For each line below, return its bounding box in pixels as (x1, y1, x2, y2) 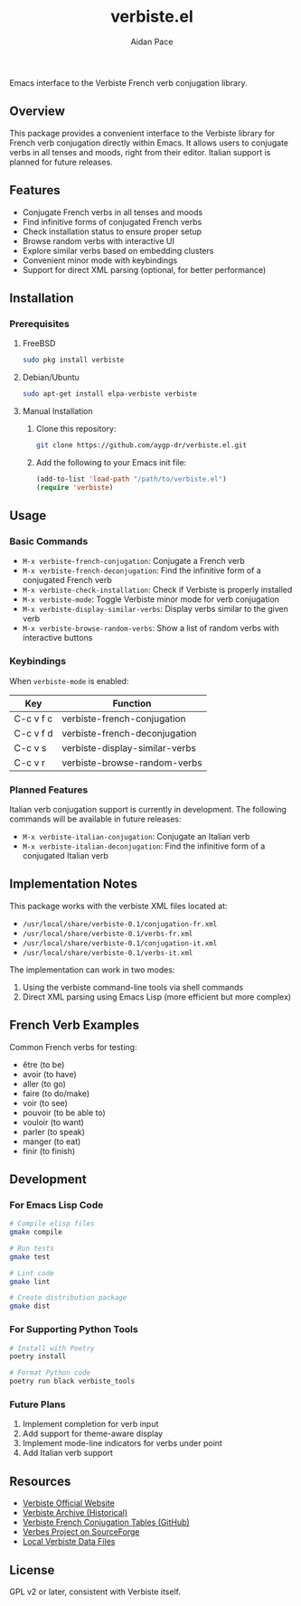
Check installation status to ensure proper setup (22, 226, 202, 237)
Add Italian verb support (22, 1448, 113, 1459)
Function (112, 697, 152, 709)
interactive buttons (22, 633, 93, 643)
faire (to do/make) (22, 1087, 90, 1099)
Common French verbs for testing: (9, 1041, 137, 1052)
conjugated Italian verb (22, 850, 108, 860)
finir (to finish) (22, 1145, 76, 1156)
